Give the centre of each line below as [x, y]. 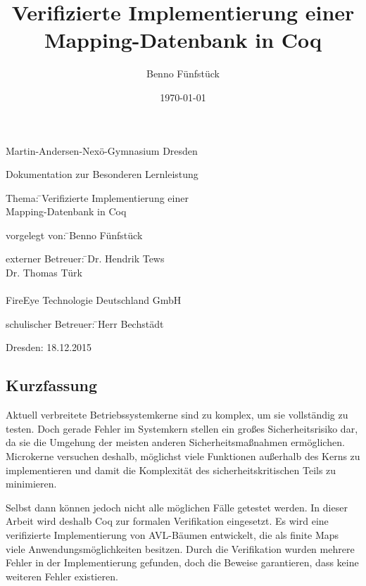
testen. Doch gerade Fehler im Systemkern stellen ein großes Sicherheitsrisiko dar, [182, 428]
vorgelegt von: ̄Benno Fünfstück [74, 235]
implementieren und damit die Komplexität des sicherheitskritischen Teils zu [171, 470]
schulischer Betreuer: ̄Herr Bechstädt [85, 323]
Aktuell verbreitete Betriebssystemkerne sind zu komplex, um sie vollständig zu [177, 415]
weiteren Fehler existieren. [62, 576]
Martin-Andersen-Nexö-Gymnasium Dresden [102, 150]
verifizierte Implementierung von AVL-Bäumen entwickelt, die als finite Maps [172, 534]
